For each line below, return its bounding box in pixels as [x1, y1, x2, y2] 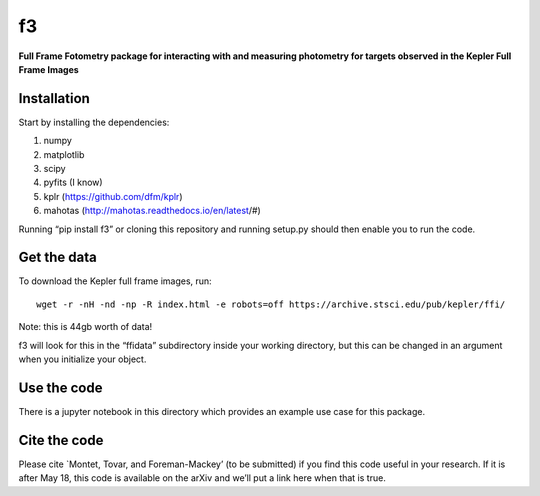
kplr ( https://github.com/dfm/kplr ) [43, 190, 184, 202]
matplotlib [43, 148, 85, 160]
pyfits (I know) [43, 176, 104, 189]
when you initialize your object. [18, 353, 147, 365]
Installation [18, 90, 90, 107]
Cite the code [18, 431, 104, 449]
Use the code [18, 379, 103, 396]
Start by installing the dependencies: [18, 116, 170, 128]
